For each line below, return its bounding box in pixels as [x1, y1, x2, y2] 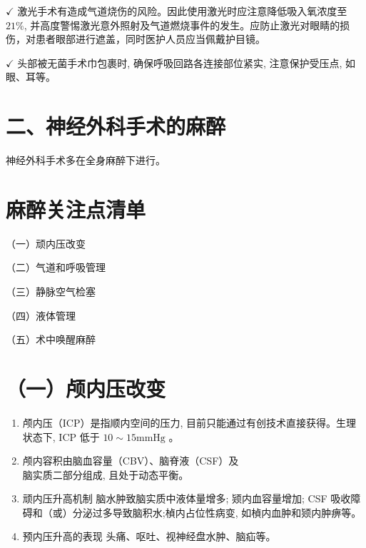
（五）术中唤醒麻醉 [6, 332, 96, 347]
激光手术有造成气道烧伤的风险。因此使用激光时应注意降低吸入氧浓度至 [17, 4, 347, 18]
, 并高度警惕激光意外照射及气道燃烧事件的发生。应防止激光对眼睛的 [24, 17, 340, 32]
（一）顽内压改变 [6, 235, 86, 250]
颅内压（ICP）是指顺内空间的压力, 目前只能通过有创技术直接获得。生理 [22, 415, 357, 430]
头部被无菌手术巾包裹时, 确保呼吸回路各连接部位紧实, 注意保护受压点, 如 [17, 55, 355, 70]
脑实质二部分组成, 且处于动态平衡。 [22, 467, 189, 482]
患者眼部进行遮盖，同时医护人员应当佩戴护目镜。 [35, 31, 265, 46]
